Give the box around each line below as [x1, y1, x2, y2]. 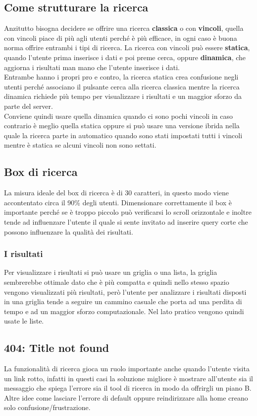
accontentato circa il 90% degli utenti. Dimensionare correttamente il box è [4, 197, 232, 207]
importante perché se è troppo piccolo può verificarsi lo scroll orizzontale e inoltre [4, 207, 252, 217]
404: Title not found [4, 340, 109, 355]
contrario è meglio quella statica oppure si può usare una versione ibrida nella [4, 120, 240, 131]
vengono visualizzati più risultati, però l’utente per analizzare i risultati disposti [4, 286, 247, 297]
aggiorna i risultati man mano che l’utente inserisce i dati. [4, 62, 180, 72]
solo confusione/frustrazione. [4, 402, 91, 413]
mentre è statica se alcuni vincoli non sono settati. [4, 140, 156, 150]
